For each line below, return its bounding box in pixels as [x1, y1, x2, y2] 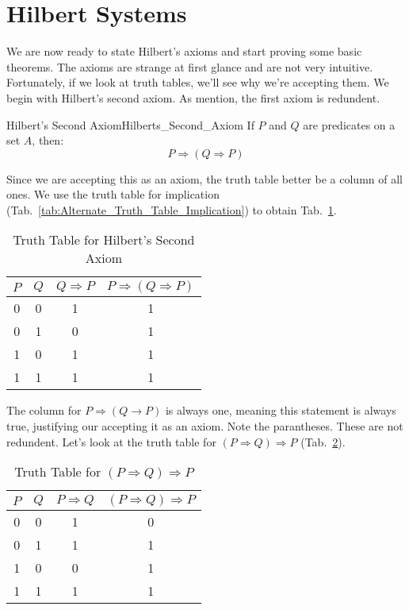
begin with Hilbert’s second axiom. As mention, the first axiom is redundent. [6, 89, 380, 106]
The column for [6, 402, 82, 419]
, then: [32, 132, 64, 149]
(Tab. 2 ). [300, 433, 346, 450]
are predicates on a [303, 116, 396, 133]
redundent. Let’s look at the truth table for [6, 433, 216, 450]
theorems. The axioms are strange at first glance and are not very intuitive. [6, 58, 373, 75]
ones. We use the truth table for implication [6, 186, 220, 203]
